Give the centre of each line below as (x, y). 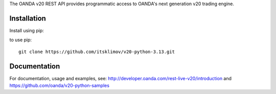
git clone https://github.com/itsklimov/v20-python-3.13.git (97, 52)
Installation (28, 18)
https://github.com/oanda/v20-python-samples (60, 85)
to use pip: (21, 40)
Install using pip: (27, 30)
